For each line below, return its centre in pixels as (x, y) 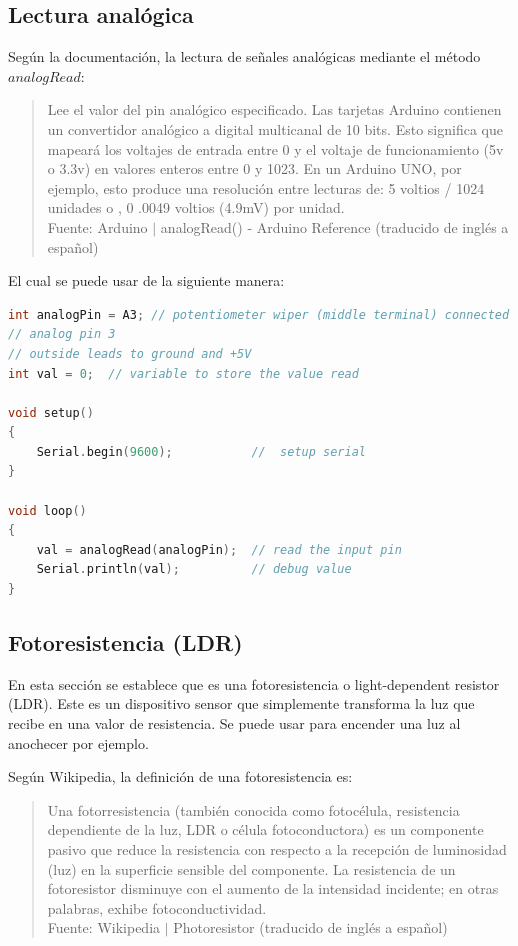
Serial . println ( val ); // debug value (194, 569)
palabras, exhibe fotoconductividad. (157, 907)
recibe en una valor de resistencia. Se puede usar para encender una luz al (234, 723)
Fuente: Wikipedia (104, 927)
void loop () (47, 510)
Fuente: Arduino (97, 226)
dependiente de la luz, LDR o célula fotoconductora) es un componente (265, 829)
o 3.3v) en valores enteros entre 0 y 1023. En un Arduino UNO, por (254, 168)
